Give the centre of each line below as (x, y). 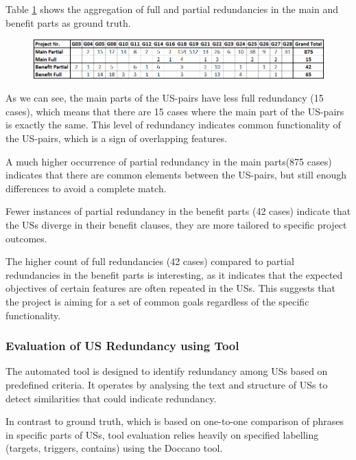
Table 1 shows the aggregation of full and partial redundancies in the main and (172, 9)
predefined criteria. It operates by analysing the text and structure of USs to (167, 384)
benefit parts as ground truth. (68, 22)
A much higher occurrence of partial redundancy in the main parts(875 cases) (169, 161)
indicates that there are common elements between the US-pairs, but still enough (176, 175)
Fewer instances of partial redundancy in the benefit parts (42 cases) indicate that (178, 211)
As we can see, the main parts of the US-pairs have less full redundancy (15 (165, 98)
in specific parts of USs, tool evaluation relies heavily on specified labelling (162, 434)
